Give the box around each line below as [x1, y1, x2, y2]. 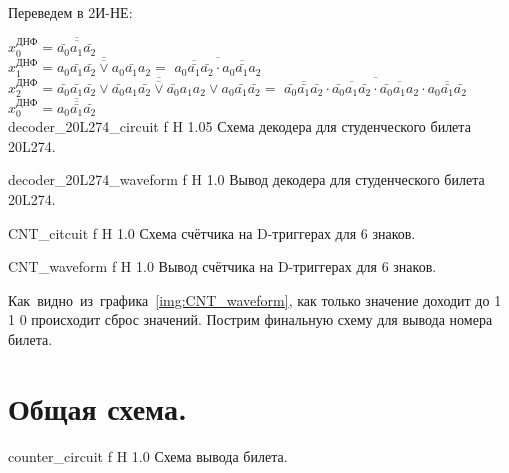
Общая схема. [8, 387, 187, 428]
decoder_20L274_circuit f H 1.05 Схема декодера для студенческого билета [8, 116, 471, 137]
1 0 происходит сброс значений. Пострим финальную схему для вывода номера [8, 309, 493, 330]
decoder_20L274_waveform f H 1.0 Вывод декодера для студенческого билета [8, 169, 485, 190]
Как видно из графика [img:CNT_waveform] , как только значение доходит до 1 [8, 289, 502, 310]
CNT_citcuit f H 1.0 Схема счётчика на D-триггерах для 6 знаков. [8, 222, 416, 243]
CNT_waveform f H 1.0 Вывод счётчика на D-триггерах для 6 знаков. [8, 256, 437, 277]
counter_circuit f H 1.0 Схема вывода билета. [8, 445, 288, 466]
